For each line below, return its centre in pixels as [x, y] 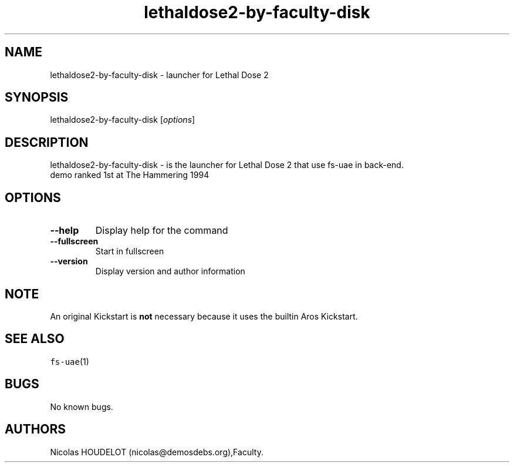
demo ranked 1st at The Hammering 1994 [130, 175]
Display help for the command [162, 231]
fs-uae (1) [70, 361]
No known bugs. [82, 406]
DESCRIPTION [47, 142]
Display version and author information [170, 271]
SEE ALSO [35, 339]
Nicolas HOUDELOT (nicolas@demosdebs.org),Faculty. [157, 452]
